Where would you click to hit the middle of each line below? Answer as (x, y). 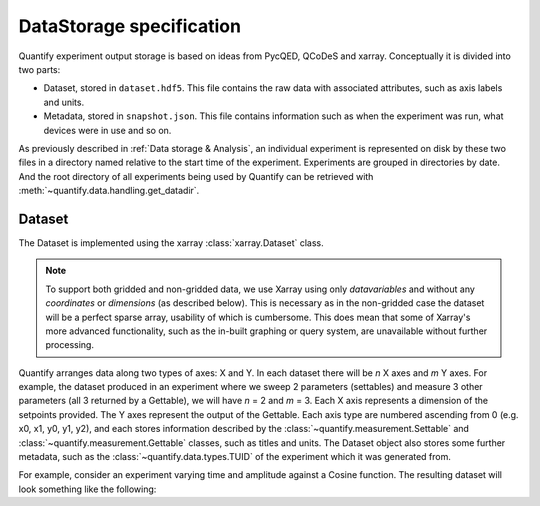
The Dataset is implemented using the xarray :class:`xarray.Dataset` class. (171, 242)
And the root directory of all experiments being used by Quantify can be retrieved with (196, 176)
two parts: (39, 69)
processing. (70, 345)
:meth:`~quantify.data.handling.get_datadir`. (109, 191)
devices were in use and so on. (107, 130)
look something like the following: (87, 489)
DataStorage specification (130, 26)
